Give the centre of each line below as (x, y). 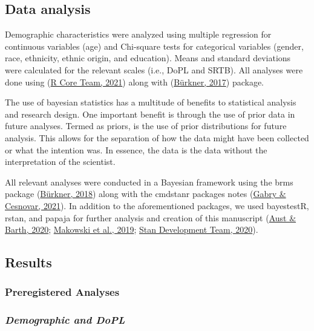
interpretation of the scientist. (60, 162)
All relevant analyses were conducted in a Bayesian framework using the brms (149, 182)
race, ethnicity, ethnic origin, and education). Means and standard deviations (148, 58)
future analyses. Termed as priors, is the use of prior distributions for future (146, 126)
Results (28, 262)
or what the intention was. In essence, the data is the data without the (136, 149)
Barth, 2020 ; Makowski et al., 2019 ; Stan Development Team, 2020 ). (132, 229)
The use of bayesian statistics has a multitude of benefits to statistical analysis (151, 102)
